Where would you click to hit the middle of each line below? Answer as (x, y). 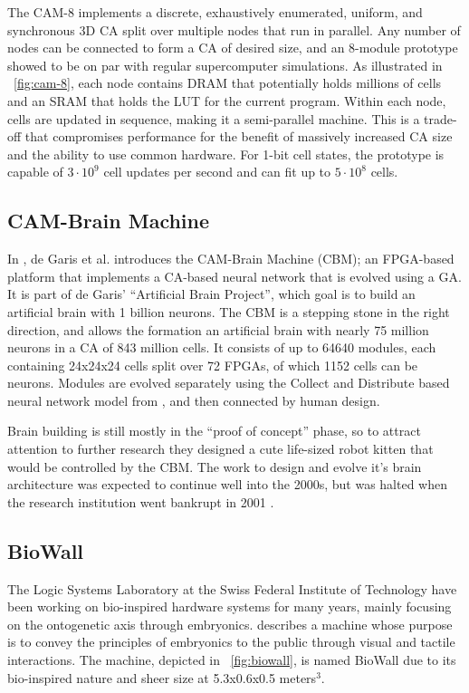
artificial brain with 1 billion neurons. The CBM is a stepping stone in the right (229, 311)
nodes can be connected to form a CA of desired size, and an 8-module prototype (233, 48)
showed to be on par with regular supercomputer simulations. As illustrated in (225, 65)
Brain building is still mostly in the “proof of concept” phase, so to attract (214, 431)
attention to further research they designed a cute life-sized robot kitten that (220, 449)
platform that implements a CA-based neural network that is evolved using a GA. (234, 276)
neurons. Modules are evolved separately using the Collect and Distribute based (229, 383)
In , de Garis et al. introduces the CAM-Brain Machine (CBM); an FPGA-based (231, 259)
